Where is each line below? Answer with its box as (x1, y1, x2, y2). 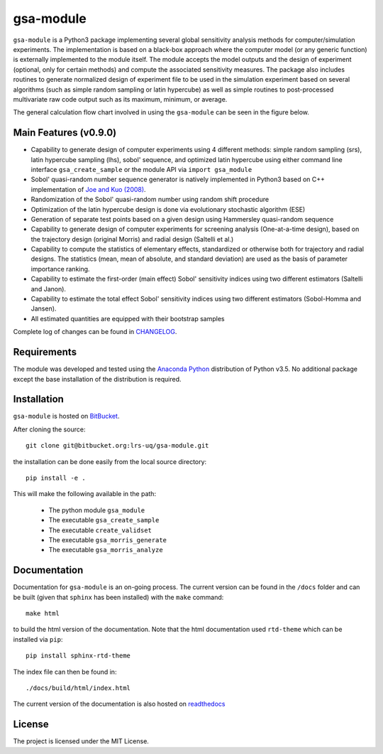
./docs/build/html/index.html (26, 684, 131, 692)
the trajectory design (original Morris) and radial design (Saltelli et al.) (30, 235, 234, 243)
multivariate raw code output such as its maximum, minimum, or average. (13, 95, 228, 103)
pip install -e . (26, 473, 86, 482)
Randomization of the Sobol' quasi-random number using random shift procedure (30, 195, 270, 204)
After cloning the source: (13, 425, 86, 433)
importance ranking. (30, 264, 90, 273)
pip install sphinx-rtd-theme (26, 652, 131, 660)
